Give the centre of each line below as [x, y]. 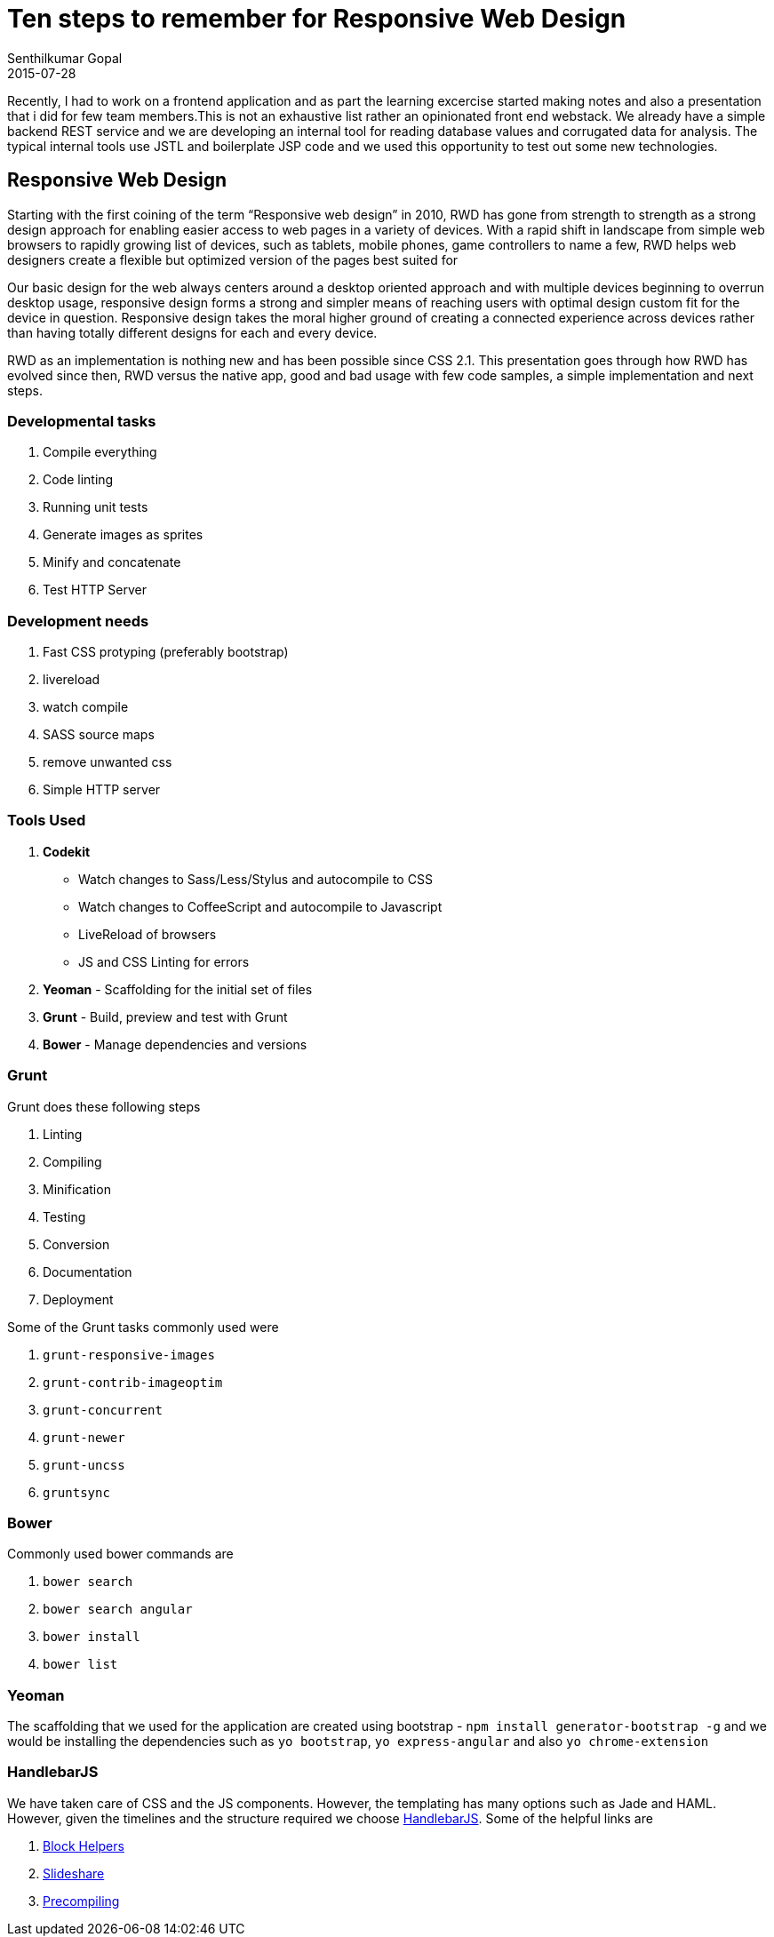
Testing [64, 1216]
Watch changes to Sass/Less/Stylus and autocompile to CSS [255, 879]
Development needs [78, 621]
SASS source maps [99, 735]
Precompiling [81, 1901]
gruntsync [76, 1492]
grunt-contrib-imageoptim [133, 1382]
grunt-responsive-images [129, 1355]
